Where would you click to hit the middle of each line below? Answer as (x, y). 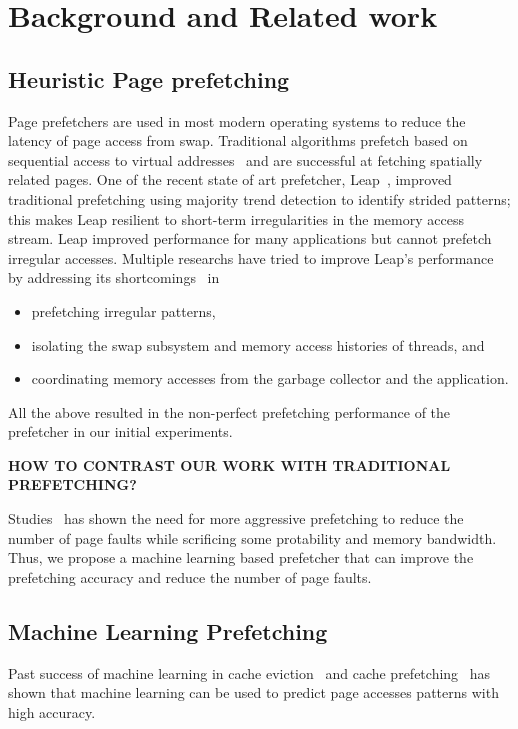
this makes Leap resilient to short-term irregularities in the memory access (236, 218)
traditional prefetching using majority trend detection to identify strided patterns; (259, 198)
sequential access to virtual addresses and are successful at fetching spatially (245, 159)
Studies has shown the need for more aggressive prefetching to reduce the (236, 518)
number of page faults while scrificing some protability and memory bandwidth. (252, 537)
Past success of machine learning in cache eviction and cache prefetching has (249, 672)
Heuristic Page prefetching (149, 78)
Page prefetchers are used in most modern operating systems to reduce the (237, 120)
